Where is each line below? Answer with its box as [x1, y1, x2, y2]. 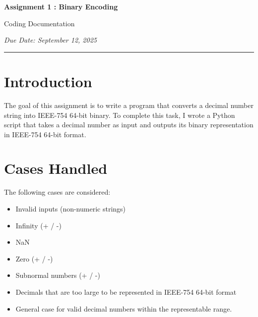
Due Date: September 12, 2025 [4, 35, 97, 45]
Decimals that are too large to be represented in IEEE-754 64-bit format [15, 286, 237, 297]
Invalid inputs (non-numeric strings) [15, 204, 126, 213]
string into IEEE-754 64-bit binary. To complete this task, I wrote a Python [4, 109, 235, 120]
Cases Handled [4, 158, 108, 178]
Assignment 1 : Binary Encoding [4, 1, 118, 11]
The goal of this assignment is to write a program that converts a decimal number [4, 100, 254, 110]
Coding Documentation [4, 18, 75, 28]
